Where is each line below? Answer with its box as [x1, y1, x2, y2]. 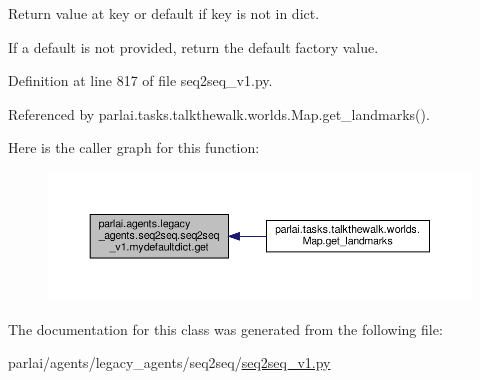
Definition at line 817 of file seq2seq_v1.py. [8, 70, 273, 91]
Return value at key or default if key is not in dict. [8, 3, 320, 23]
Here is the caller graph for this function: [8, 137, 260, 158]
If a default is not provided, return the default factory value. [8, 36, 379, 57]
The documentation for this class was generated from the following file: [8, 318, 443, 339]
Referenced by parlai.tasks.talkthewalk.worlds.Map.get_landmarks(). [8, 103, 430, 124]
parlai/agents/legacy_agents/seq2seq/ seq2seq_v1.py [8, 352, 331, 373]
